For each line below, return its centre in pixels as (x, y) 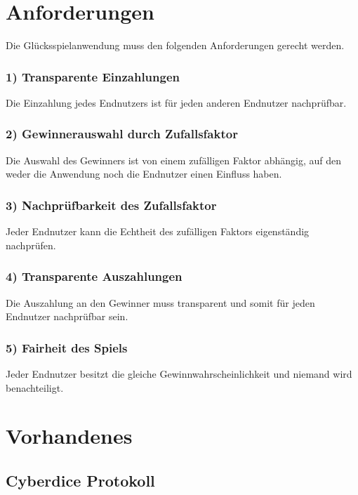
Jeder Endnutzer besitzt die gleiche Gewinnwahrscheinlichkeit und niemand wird (179, 373)
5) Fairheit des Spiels (67, 347)
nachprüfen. (31, 245)
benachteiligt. (35, 387)
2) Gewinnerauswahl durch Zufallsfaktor (122, 134)
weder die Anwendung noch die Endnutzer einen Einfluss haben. (144, 174)
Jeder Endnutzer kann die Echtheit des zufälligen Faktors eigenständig (158, 231)
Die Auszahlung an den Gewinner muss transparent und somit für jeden (160, 302)
